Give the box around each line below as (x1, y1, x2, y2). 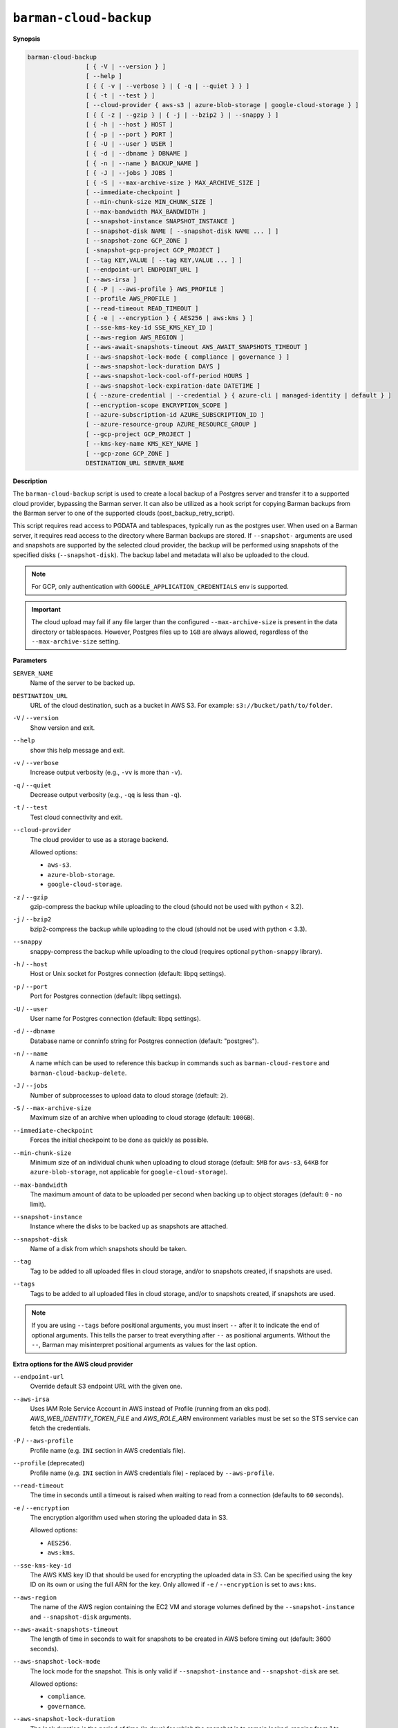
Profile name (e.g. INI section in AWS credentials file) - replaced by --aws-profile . (30, 1469, 274, 1477)
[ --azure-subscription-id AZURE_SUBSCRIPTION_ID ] (85, 411, 265, 418)
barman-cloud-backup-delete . (30, 1069, 127, 1077)
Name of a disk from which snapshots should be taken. (30, 1245, 187, 1253)
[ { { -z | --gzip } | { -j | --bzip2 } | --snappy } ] (85, 111, 279, 119)
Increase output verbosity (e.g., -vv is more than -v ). (30, 768, 182, 777)
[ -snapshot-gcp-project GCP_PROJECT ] (85, 246, 221, 254)
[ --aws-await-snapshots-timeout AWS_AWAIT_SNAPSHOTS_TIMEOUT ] (85, 343, 308, 351)
